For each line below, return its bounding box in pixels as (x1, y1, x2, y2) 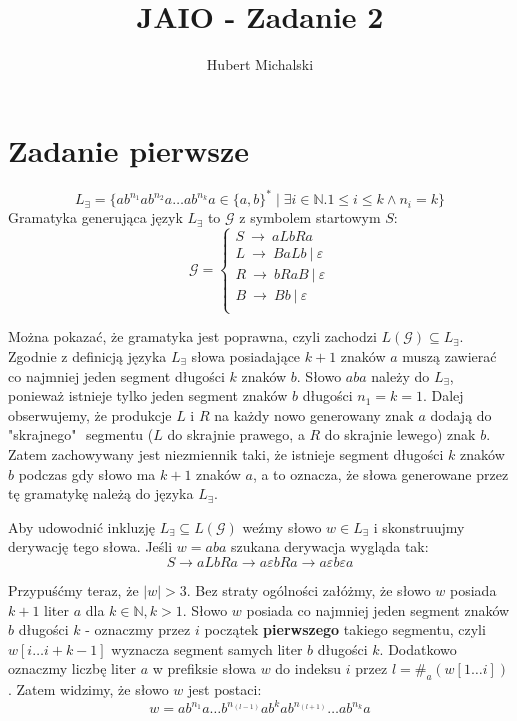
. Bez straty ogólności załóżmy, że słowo (186, 579, 431, 600)
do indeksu (275, 658, 342, 679)
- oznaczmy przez (85, 619, 191, 640)
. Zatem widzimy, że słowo (8, 679, 169, 700)
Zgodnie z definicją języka (8, 345, 167, 366)
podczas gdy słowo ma (18, 463, 156, 484)
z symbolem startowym (239, 207, 381, 228)
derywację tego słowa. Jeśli (8, 536, 173, 557)
